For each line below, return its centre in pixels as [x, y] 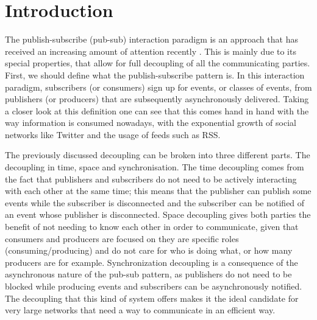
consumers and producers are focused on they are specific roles [122, 238]
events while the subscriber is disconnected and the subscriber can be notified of [155, 202]
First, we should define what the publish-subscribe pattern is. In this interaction [155, 75]
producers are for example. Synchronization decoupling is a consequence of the [151, 262]
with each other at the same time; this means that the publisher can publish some [158, 191]
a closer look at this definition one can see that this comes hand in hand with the [157, 110]
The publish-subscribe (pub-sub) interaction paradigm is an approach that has [151, 39]
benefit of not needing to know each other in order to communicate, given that [152, 227]
